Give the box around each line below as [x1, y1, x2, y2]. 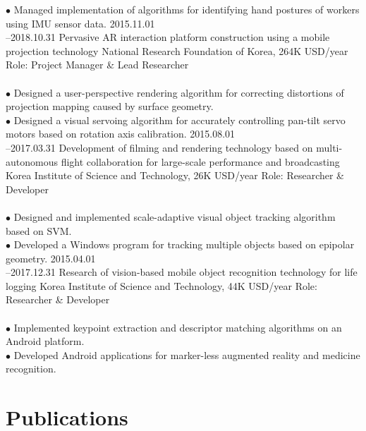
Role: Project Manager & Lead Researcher [6, 57, 189, 72]
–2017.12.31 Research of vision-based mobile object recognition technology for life [6, 265, 358, 279]
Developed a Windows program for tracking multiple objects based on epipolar [13, 237, 355, 252]
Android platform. [6, 334, 85, 348]
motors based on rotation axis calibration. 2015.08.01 [6, 126, 236, 141]
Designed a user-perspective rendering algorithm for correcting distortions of [13, 85, 344, 99]
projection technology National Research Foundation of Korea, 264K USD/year [6, 43, 348, 58]
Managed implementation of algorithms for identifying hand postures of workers [13, 2, 360, 16]
